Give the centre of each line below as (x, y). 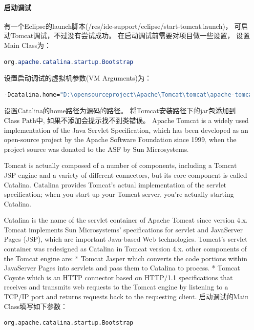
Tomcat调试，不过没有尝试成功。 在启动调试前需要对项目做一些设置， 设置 (130, 35)
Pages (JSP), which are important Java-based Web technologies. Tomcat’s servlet (126, 239)
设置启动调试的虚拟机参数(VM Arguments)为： (78, 78)
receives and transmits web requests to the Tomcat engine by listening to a (116, 287)
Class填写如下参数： (36, 306)
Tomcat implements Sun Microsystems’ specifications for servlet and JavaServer (123, 229)
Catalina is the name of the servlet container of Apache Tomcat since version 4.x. (126, 220)
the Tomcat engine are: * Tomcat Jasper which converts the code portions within (126, 258)
